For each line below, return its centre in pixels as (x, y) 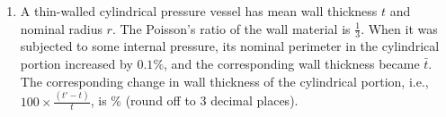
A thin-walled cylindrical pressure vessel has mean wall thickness (199, 11)
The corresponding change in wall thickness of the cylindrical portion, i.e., (224, 81)
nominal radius (61, 28)
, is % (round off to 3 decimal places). (194, 100)
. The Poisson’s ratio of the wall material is (231, 28)
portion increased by (76, 64)
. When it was (399, 28)
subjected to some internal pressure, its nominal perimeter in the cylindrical (230, 46)
